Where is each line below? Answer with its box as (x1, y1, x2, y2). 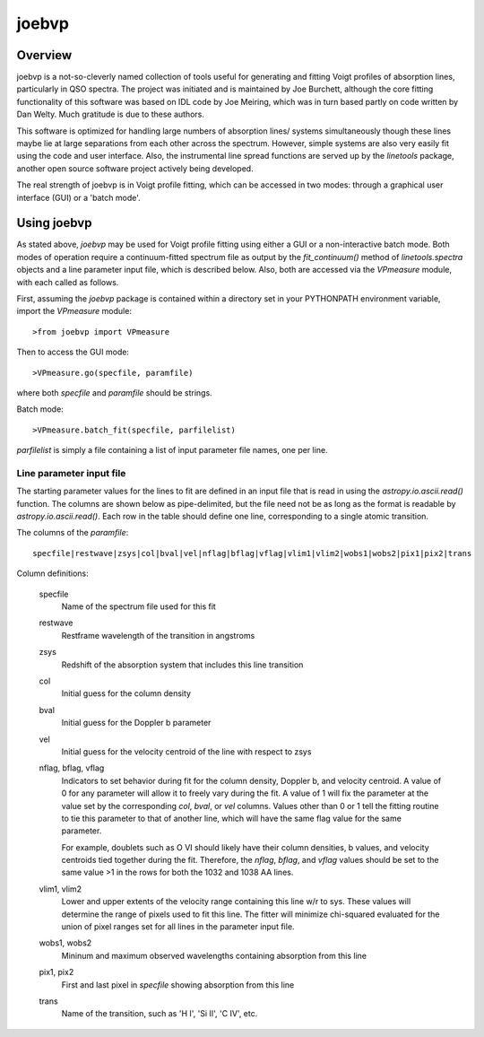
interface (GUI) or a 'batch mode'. (16, 192, 141, 203)
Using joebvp (16, 215, 92, 231)
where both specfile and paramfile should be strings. (16, 388, 212, 398)
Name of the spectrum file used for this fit (61, 601, 217, 612)
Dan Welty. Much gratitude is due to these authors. (16, 109, 205, 120)
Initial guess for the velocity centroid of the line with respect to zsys (61, 745, 312, 757)
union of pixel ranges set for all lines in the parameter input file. (61, 921, 295, 932)
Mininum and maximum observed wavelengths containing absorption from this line (61, 950, 367, 961)
